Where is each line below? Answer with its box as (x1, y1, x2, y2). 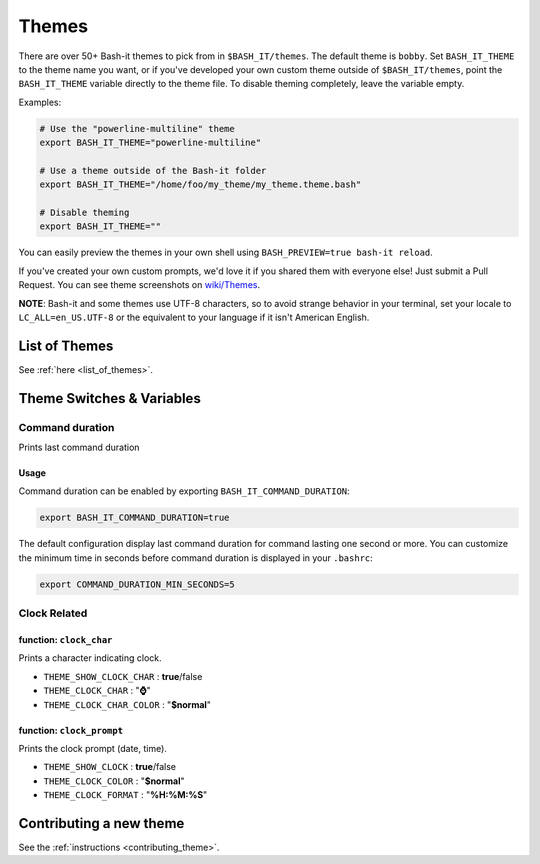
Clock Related (18, 606, 88, 620)
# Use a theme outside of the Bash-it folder (39, 165, 267, 176)
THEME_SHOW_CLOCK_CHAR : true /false (43, 670, 203, 682)
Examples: (18, 96, 62, 108)
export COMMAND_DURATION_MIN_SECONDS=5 (39, 578, 235, 590)
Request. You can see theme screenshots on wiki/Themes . (18, 279, 260, 291)
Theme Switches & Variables (18, 390, 202, 407)
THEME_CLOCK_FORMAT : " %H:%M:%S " (43, 789, 208, 801)
